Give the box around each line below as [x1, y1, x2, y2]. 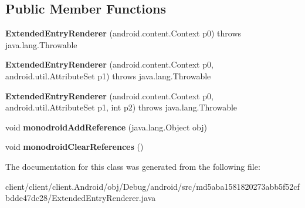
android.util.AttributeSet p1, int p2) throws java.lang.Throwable [5, 101, 238, 113]
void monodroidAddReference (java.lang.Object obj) [5, 120, 208, 133]
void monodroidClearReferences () [5, 140, 144, 153]
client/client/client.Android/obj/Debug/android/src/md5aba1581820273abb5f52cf [5, 180, 300, 192]
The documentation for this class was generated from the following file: [5, 160, 260, 172]
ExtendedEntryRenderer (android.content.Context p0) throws [5, 27, 242, 39]
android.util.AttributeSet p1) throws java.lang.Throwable [5, 69, 211, 82]
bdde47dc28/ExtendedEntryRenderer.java [5, 192, 156, 204]
